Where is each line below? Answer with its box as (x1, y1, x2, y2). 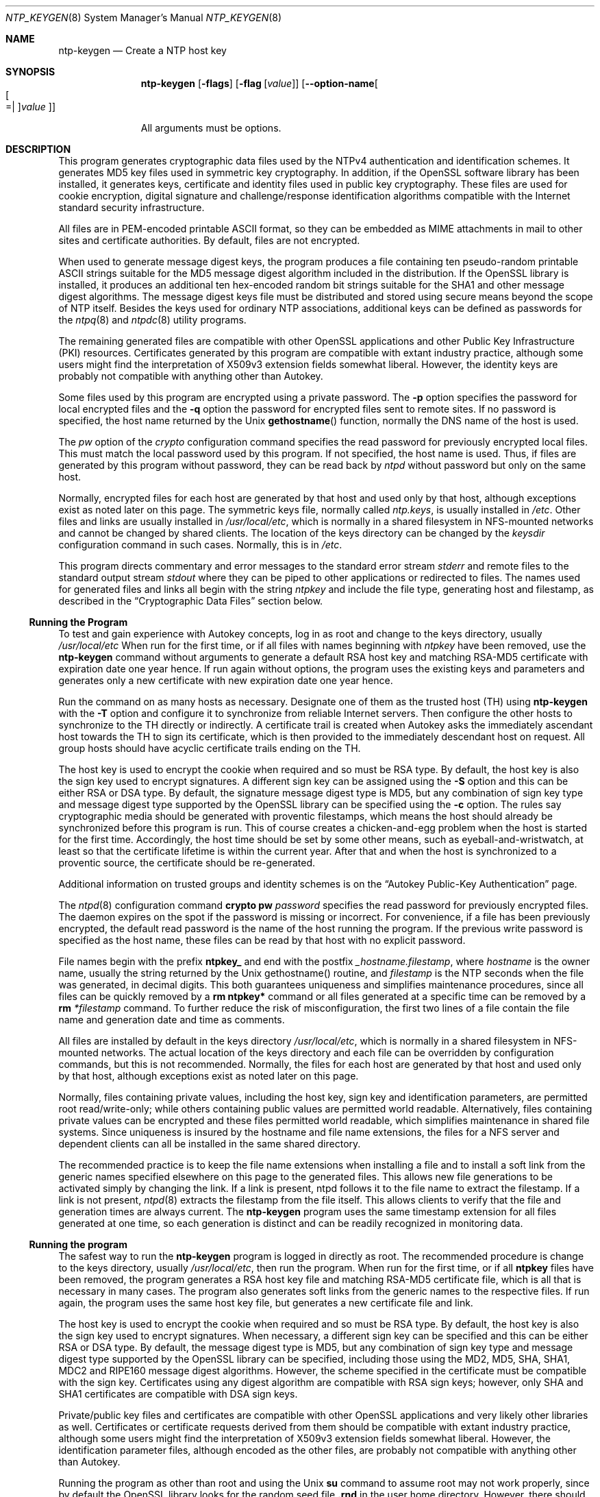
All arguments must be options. (140, 122, 282, 134)
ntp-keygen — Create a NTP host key (58, 45, 227, 56)
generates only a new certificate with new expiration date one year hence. (58, 674, 393, 686)
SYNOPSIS (5, 66, 55, 77)
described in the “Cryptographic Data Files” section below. (58, 595, 323, 607)
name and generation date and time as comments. (58, 1014, 285, 1025)
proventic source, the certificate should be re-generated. (58, 857, 316, 868)
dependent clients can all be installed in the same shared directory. (58, 1138, 361, 1149)
